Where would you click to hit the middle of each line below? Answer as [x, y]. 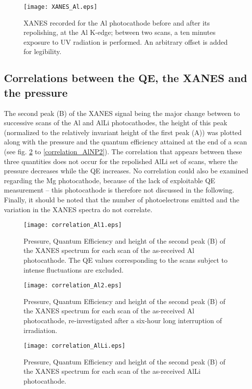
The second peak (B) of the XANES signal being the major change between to [122, 113]
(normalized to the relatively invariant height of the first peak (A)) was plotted [123, 132]
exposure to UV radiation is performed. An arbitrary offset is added [126, 42]
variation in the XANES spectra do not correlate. [78, 209]
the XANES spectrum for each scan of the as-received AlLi [112, 371]
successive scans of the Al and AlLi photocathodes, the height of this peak [116, 123]
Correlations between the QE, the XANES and [126, 78]
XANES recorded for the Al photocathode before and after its [117, 22]
